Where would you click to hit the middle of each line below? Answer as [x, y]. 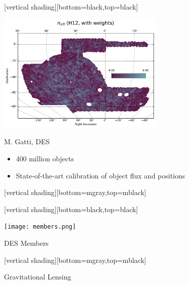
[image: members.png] [40, 227]
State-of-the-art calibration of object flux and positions [101, 175]
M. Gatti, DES [27, 141]
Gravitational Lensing [38, 277]
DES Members [26, 243]
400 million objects [45, 158]
